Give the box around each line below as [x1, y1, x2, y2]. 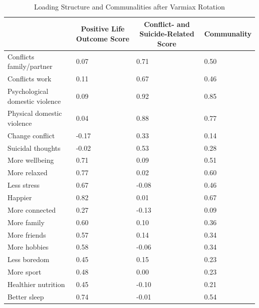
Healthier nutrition [7, 279, 65, 289]
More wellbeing [7, 155, 54, 165]
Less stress [7, 180, 40, 190]
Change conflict [7, 130, 55, 140]
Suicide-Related [139, 28, 194, 39]
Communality [204, 28, 252, 39]
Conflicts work [7, 73, 52, 84]
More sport [7, 267, 41, 277]
